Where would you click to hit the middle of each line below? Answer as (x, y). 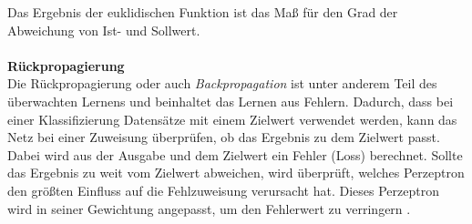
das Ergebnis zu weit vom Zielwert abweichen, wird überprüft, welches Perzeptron (236, 173)
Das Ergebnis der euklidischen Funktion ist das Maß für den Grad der (203, 12)
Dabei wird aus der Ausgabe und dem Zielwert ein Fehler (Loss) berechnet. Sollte (235, 154)
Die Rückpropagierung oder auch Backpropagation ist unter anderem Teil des (222, 83)
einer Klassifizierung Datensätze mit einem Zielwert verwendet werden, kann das (232, 119)
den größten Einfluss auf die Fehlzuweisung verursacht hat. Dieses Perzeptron (223, 190)
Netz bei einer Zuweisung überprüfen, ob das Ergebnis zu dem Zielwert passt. (224, 137)
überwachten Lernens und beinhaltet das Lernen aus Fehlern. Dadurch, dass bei (231, 101)
